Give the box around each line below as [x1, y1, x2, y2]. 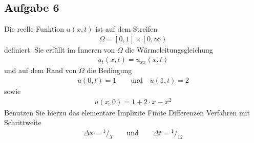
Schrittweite [4, 117, 41, 128]
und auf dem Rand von [4, 65, 77, 76]
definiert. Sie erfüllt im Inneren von [4, 44, 115, 55]
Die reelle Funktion [4, 23, 65, 34]
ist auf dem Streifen [95, 23, 157, 34]
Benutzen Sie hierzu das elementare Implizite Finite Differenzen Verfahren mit [4, 107, 250, 117]
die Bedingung [87, 65, 132, 76]
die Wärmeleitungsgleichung [125, 44, 213, 55]
